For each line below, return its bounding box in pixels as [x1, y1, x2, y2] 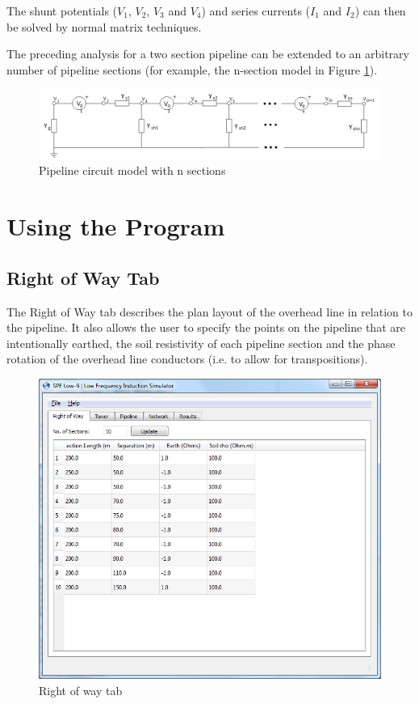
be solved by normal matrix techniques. [6, 18, 202, 35]
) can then [354, 2, 406, 19]
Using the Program [6, 210, 225, 243]
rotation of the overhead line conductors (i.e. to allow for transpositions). [6, 350, 368, 367]
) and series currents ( [201, 2, 311, 19]
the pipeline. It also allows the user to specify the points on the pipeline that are [6, 319, 405, 336]
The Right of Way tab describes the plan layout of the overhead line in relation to [6, 303, 413, 320]
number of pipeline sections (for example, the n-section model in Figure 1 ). [6, 61, 378, 78]
